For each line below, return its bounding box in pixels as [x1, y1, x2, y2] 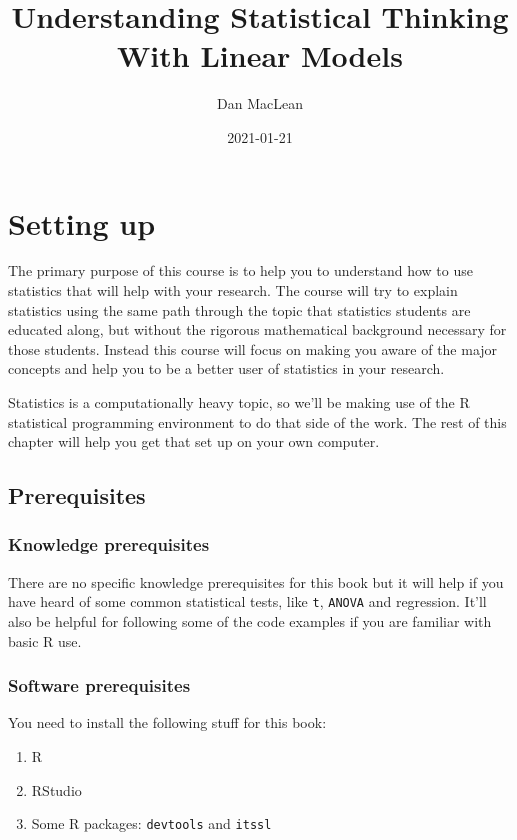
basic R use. [8, 630, 82, 651]
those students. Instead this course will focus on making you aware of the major [8, 338, 498, 359]
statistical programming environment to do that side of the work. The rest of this [8, 411, 507, 432]
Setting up [8, 202, 156, 243]
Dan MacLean [217, 93, 303, 114]
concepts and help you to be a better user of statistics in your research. [8, 358, 445, 379]
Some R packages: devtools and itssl [31, 813, 272, 834]
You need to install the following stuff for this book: [8, 712, 327, 733]
